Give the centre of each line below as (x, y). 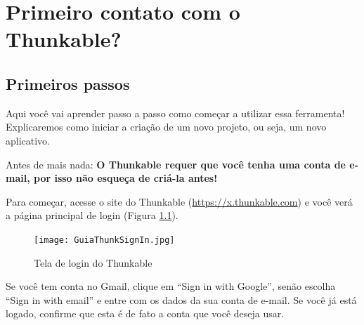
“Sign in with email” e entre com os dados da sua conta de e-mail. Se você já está (181, 299)
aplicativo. (28, 140)
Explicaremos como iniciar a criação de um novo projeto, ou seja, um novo (166, 127)
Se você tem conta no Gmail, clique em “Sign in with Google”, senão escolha (171, 286)
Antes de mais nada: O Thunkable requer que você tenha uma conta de (176, 164)
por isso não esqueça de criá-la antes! (125, 178)
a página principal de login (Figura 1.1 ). (92, 215)
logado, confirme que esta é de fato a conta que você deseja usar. (145, 313)
